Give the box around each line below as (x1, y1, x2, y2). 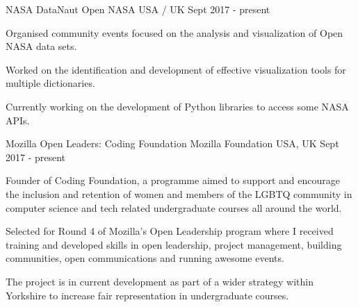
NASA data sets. (6, 39, 77, 53)
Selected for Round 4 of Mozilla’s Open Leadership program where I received (6, 224, 334, 238)
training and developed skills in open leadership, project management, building (6, 237, 342, 251)
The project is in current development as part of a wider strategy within (6, 274, 314, 288)
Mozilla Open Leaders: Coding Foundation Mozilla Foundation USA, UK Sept (6, 136, 339, 151)
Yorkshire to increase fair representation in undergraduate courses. (6, 288, 289, 302)
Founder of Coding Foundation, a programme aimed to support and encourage (6, 173, 341, 188)
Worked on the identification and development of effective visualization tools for (6, 62, 346, 76)
